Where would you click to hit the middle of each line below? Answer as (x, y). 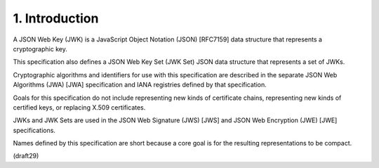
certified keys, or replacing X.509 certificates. (79, 107)
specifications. (34, 130)
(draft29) (26, 156)
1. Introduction (56, 18)
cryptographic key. (40, 49)
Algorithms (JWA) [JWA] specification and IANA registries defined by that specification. (140, 85)
